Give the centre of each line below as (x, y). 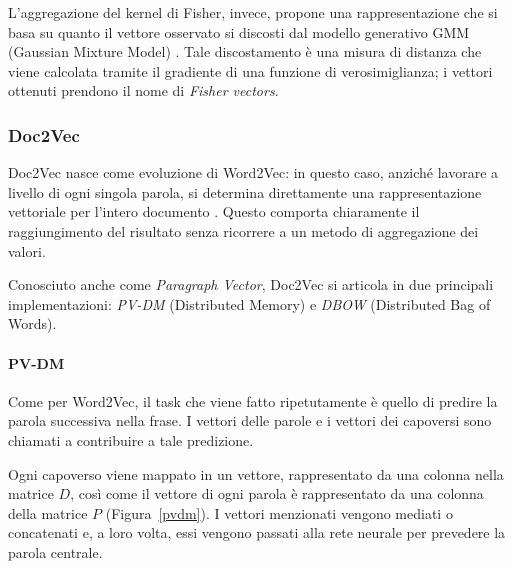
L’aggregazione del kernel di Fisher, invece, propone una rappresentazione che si (253, 12)
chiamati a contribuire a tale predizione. (131, 439)
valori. (27, 250)
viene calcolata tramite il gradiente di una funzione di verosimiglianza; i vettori (250, 70)
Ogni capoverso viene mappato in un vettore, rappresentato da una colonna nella (256, 473)
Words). (32, 323)
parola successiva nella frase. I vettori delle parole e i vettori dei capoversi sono (250, 420)
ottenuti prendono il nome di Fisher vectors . (143, 90)
